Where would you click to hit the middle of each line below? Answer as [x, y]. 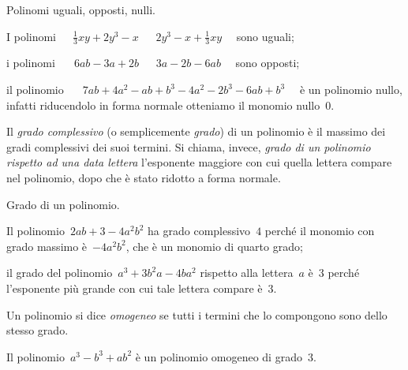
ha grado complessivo [199, 231]
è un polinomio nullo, [351, 90]
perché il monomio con [320, 231]
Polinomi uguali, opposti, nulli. [81, 9]
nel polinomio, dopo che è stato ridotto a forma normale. [144, 177]
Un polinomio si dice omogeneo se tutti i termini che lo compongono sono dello [197, 314]
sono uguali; [265, 36]
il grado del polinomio [60, 273]
